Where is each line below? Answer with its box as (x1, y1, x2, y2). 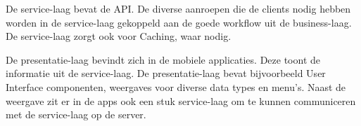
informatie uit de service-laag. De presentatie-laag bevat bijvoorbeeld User (6, 66, 326, 80)
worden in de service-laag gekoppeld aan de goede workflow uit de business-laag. (6, 15, 352, 29)
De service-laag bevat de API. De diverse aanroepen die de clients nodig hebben (6, 1, 351, 15)
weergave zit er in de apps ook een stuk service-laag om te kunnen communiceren (6, 93, 356, 108)
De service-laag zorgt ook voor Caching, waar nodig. (6, 29, 232, 43)
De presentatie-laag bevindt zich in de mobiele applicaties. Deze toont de (6, 52, 320, 66)
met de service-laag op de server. (6, 107, 146, 122)
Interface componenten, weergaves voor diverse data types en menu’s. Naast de (6, 79, 346, 94)
